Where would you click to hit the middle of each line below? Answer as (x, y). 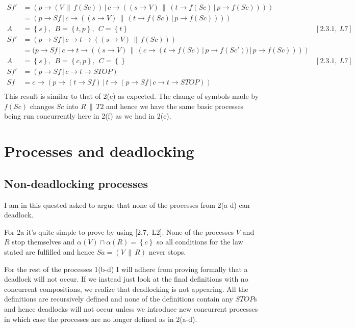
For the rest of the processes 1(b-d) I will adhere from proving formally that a (126, 269)
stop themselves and (43, 242)
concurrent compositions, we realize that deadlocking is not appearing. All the (126, 289)
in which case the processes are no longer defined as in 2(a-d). (101, 319)
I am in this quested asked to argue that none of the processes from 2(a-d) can (127, 204)
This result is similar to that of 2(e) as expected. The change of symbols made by (132, 96)
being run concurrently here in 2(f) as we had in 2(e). (88, 116)
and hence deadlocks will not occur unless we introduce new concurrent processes (131, 308)
